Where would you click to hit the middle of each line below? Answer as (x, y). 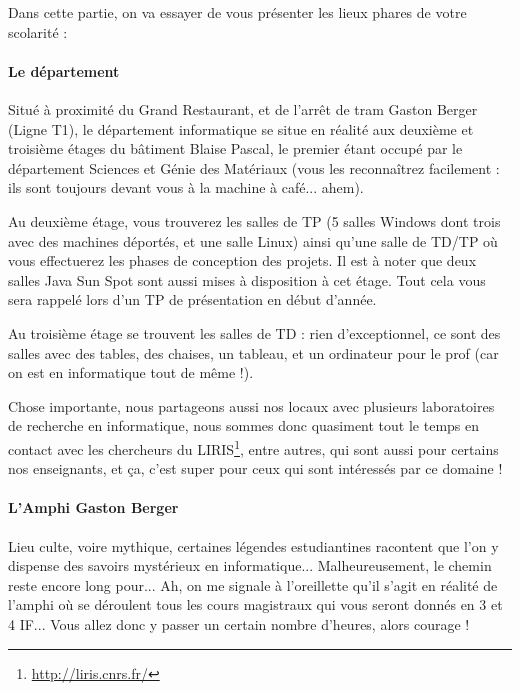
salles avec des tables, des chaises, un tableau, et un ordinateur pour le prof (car (253, 352)
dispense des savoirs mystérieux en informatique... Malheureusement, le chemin (250, 565)
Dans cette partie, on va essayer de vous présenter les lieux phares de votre (237, 12)
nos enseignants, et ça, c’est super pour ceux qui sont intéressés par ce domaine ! (255, 468)
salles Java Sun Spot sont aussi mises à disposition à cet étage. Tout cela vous (247, 279)
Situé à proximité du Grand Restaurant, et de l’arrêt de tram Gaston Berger (243, 108)
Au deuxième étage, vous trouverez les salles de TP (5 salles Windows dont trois (254, 220)
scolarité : (38, 31)
